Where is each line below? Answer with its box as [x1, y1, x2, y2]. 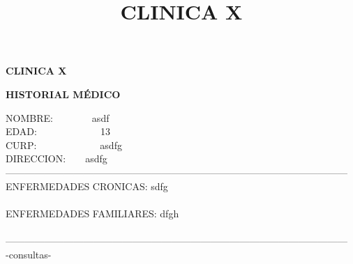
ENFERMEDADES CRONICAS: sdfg [6, 178, 168, 193]
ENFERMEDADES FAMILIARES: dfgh [6, 205, 179, 220]
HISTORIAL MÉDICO [6, 86, 121, 101]
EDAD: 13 [6, 124, 110, 139]
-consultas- [6, 247, 52, 261]
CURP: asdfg [6, 137, 122, 152]
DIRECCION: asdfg [6, 151, 107, 166]
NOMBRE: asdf [6, 110, 110, 125]
